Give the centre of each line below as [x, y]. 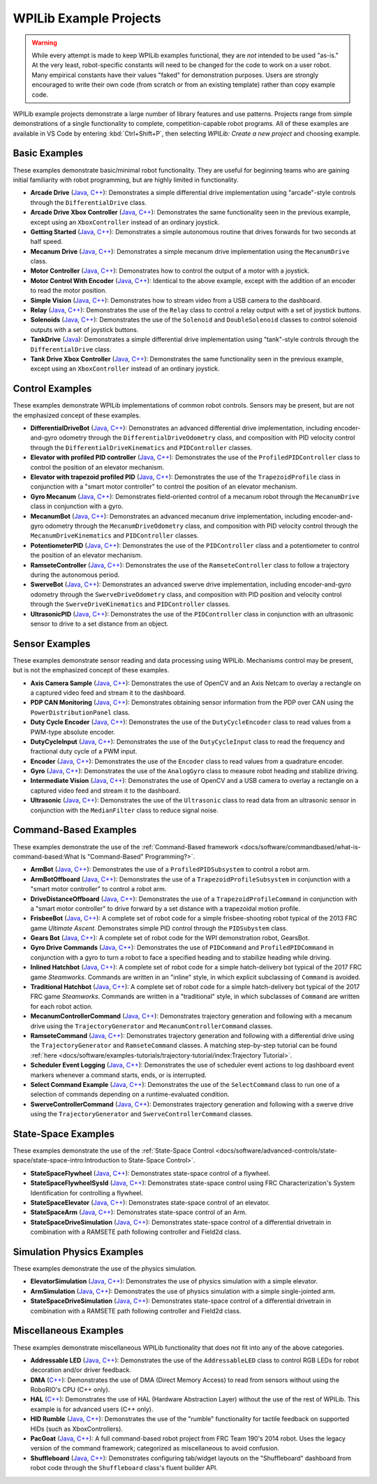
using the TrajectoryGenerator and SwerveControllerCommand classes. [141, 1114]
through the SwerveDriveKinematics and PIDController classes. [130, 604]
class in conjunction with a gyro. [77, 506]
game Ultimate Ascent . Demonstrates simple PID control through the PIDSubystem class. [159, 928]
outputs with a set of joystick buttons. [84, 329]
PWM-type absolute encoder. [73, 732]
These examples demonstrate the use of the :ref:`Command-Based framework [126, 847]
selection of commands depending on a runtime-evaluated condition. [130, 1095]
